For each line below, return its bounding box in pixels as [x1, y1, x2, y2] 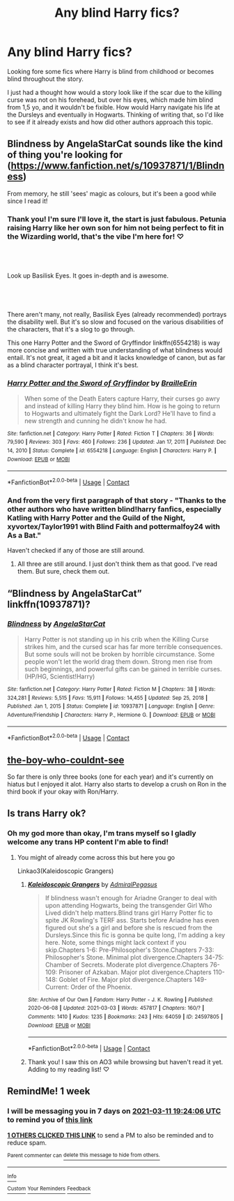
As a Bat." [7, 530, 42, 540]
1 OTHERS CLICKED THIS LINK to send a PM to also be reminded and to [7, 1131, 214, 1139]
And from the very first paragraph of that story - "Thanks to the [7, 495, 226, 505]
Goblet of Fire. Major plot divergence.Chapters [58, 975, 193, 983]
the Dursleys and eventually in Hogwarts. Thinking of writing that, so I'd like [7, 110, 224, 119]
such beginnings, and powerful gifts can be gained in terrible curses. [24, 664, 222, 673]
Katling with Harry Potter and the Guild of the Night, [7, 513, 186, 523]
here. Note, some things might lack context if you [45, 938, 187, 946]
